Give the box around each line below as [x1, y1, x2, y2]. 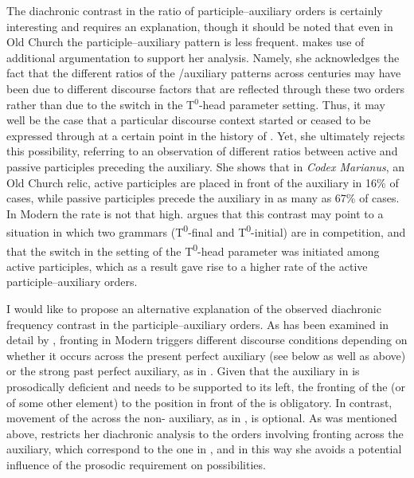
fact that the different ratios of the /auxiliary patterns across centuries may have [6, 65, 401, 81]
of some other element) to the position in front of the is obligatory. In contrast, [6, 394, 393, 410]
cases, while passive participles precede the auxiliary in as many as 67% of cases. [6, 190, 400, 206]
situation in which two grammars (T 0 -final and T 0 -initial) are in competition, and [6, 221, 406, 240]
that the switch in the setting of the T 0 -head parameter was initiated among [6, 240, 380, 259]
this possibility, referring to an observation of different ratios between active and [6, 143, 398, 159]
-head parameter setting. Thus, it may [198, 96, 385, 112]
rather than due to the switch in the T [6, 96, 195, 112]
